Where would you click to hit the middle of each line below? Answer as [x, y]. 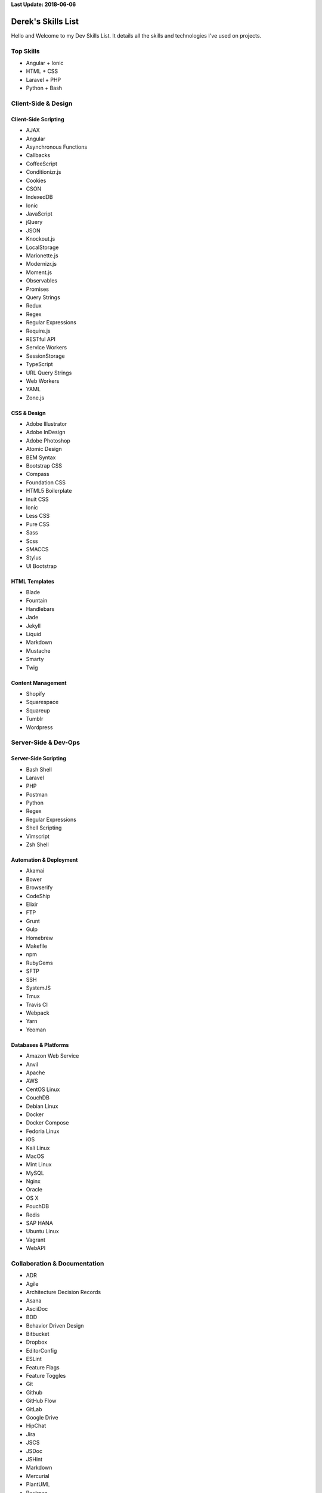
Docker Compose [47, 1123]
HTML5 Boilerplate [49, 491]
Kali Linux [38, 1148]
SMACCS [37, 549]
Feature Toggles [46, 1376]
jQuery [34, 222]
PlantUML [38, 1485]
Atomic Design [44, 449]
